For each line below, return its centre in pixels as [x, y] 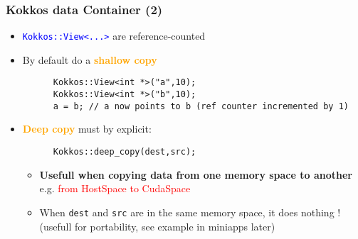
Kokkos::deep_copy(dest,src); [125, 152]
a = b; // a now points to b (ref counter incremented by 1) [201, 106]
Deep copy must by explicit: [87, 129]
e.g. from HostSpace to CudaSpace [115, 188]
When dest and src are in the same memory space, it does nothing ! [190, 212]
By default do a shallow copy [90, 59]
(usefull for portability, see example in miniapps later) [157, 226]
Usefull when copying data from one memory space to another [196, 174]
